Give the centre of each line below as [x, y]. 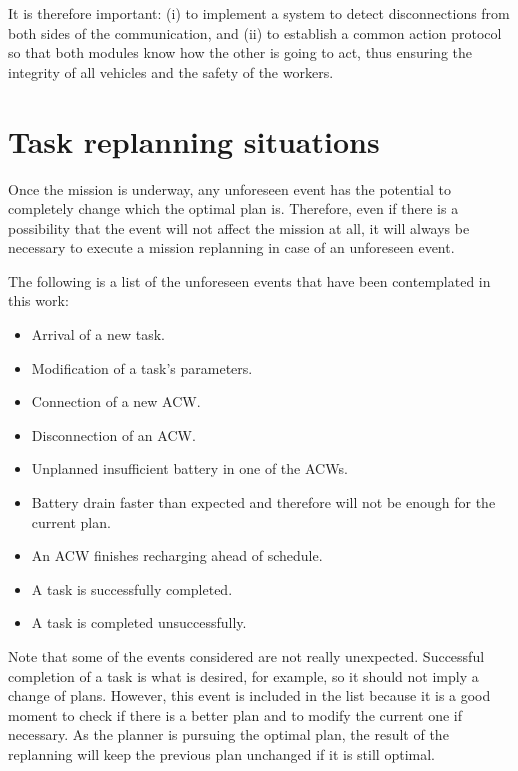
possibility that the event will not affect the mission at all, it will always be [239, 227]
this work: [38, 300]
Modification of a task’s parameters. [142, 367]
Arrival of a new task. [98, 334]
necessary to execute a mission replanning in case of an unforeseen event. [231, 247]
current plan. [71, 521]
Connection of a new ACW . [116, 401]
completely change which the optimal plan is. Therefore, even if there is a [233, 208]
